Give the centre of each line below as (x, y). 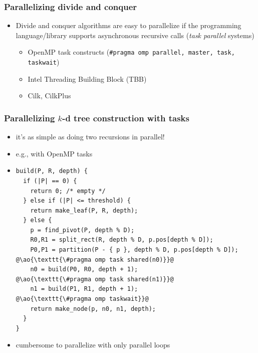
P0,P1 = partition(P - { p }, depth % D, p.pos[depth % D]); (134, 250)
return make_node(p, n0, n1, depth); (93, 309)
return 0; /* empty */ (68, 191)
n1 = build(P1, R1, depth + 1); (84, 289)
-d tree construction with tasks (126, 118)
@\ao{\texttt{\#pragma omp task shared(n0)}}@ (95, 259)
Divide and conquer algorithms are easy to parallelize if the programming (128, 25)
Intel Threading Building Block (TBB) (87, 78)
